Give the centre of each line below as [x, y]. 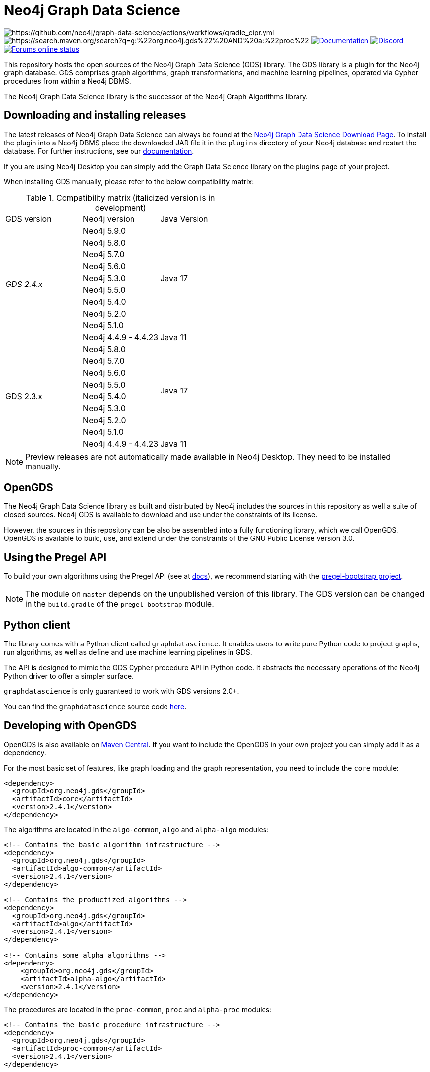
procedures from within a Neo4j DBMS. [67, 81]
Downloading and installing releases [95, 115]
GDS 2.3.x [24, 396]
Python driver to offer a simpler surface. [69, 676]
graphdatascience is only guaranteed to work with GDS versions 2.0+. [122, 691]
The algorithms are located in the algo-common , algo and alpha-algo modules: [136, 829]
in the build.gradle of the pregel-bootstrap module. [120, 604]
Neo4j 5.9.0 [104, 231]
